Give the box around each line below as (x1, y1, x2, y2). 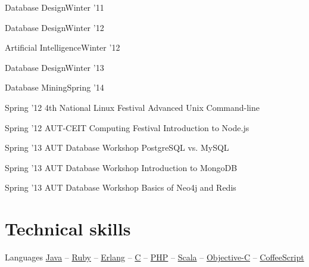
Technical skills (5, 216, 131, 241)
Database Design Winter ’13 (5, 61, 104, 73)
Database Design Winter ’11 (5, 1, 104, 13)
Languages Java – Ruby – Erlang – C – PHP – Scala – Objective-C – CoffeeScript (5, 251, 304, 263)
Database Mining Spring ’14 (5, 81, 104, 94)
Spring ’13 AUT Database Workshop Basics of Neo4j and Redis (5, 181, 236, 194)
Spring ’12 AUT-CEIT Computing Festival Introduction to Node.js (5, 121, 249, 133)
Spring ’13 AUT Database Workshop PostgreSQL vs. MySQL (5, 141, 229, 154)
